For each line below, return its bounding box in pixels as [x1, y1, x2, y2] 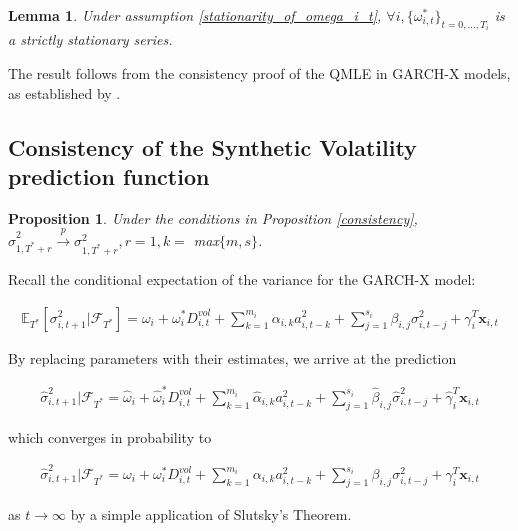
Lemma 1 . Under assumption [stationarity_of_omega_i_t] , [8, 5, 382, 25]
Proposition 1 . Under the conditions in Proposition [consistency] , [8, 207, 418, 228]
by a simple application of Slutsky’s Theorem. [70, 503, 352, 524]
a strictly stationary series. [8, 29, 173, 50]
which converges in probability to [8, 426, 212, 447]
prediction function [8, 161, 210, 191]
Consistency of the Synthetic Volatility [8, 131, 417, 162]
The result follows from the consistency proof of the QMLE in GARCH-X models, [8, 63, 511, 84]
